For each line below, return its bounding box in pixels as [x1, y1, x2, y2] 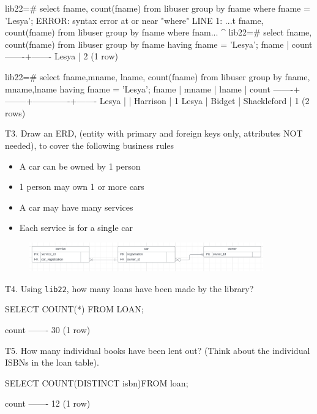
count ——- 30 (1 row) [5, 323, 91, 336]
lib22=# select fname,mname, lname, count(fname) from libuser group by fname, [5, 70, 310, 83]
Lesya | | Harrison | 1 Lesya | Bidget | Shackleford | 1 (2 [99, 94, 310, 107]
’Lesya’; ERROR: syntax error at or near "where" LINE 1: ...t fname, [5, 13, 264, 26]
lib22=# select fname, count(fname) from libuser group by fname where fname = [5, 2, 310, 14]
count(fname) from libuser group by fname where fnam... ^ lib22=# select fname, [5, 26, 312, 39]
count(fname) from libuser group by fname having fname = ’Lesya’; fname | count [5, 37, 313, 50]
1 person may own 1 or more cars [19, 180, 144, 193]
